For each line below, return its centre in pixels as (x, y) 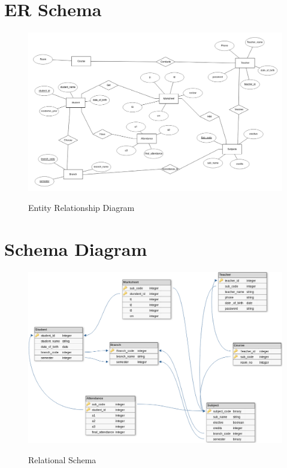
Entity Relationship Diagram (81, 208)
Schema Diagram (76, 249)
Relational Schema (62, 459)
